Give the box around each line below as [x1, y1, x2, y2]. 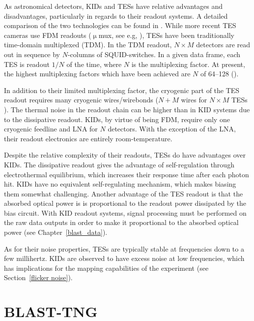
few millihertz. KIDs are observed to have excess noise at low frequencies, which [4, 253, 245, 263]
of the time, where [66, 59, 122, 69]
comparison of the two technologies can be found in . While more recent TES [4, 20, 236, 31]
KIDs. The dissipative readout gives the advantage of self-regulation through [4, 159, 234, 169]
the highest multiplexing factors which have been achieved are [4, 68, 191, 79]
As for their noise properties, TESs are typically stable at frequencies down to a [4, 243, 244, 254]
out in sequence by [4, 49, 60, 59]
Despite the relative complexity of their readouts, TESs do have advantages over [4, 150, 246, 160]
